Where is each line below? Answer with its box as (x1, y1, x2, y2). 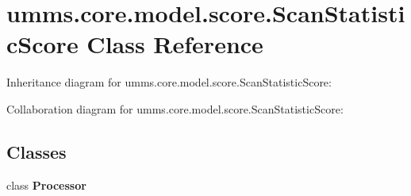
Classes (6, 139, 67, 163)
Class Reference (86, 28, 263, 60)
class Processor (6, 176, 86, 193)
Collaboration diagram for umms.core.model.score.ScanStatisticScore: (6, 100, 344, 117)
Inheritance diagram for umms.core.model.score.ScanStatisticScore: (6, 74, 332, 90)
